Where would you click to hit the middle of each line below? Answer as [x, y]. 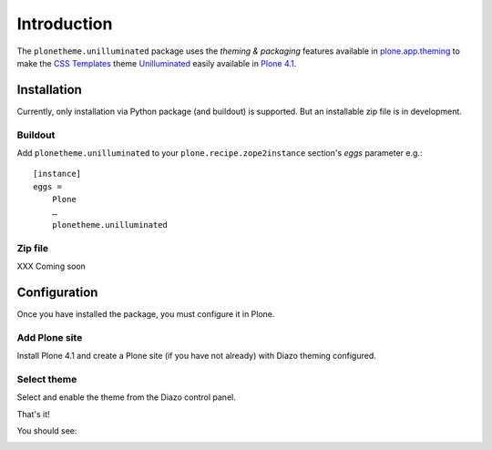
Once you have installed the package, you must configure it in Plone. [146, 313]
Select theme [47, 379]
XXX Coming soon [51, 266]
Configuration [57, 292]
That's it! [33, 414]
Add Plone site [50, 337]
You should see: [47, 431]
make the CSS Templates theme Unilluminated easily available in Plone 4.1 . [157, 63]
